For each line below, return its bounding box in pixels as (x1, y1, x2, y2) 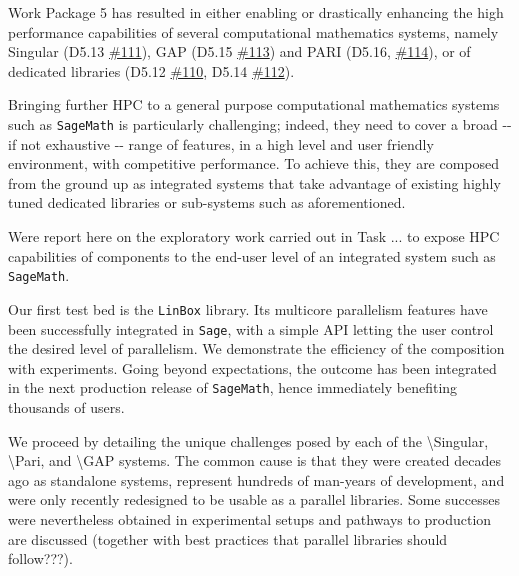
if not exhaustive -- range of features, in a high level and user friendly (8, 133, 434, 154)
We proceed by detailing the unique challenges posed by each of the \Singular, (8, 430, 489, 451)
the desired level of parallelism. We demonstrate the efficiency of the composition (8, 338, 505, 359)
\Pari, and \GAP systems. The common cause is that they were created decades (8, 450, 501, 471)
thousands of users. (8, 397, 125, 417)
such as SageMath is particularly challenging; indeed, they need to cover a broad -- (8, 113, 512, 134)
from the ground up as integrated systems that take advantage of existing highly (8, 172, 501, 193)
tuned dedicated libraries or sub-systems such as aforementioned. (8, 192, 406, 213)
